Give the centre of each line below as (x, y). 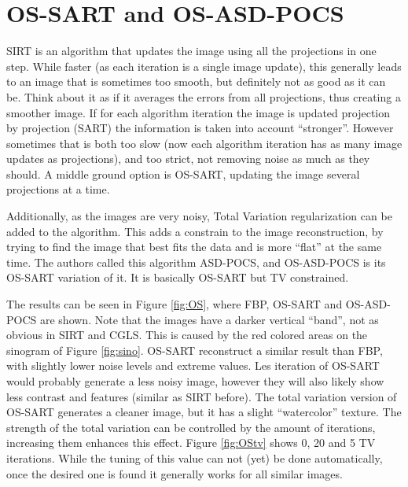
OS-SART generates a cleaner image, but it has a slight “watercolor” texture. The (204, 412)
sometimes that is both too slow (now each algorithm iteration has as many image (204, 143)
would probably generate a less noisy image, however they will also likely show (195, 381)
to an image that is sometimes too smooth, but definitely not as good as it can (196, 81)
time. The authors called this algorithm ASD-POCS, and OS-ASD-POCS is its (196, 262)
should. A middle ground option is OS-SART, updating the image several (183, 173)
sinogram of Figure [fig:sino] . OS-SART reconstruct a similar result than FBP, (195, 350)
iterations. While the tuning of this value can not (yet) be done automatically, (195, 457)
